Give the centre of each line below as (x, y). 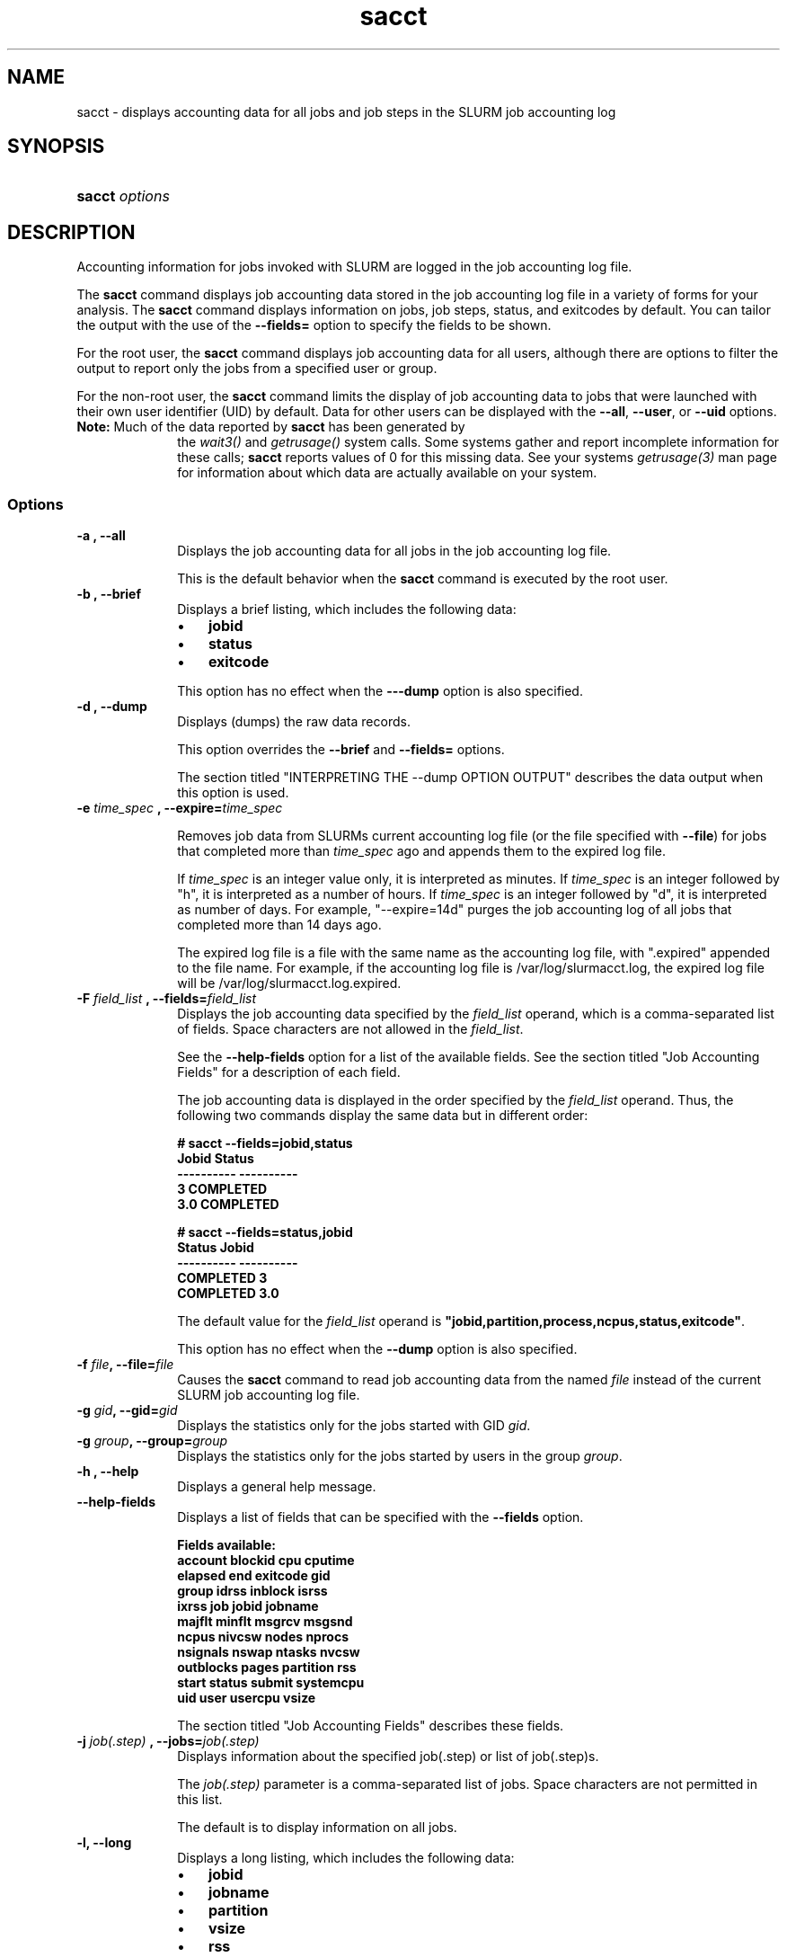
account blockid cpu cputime (266, 1561)
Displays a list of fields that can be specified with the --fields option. (380, 1517)
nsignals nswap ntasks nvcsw (269, 1652)
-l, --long (104, 1843)
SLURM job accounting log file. (269, 1395)
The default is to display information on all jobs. (317, 1828)
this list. (200, 1800)
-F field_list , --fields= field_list (167, 999)
